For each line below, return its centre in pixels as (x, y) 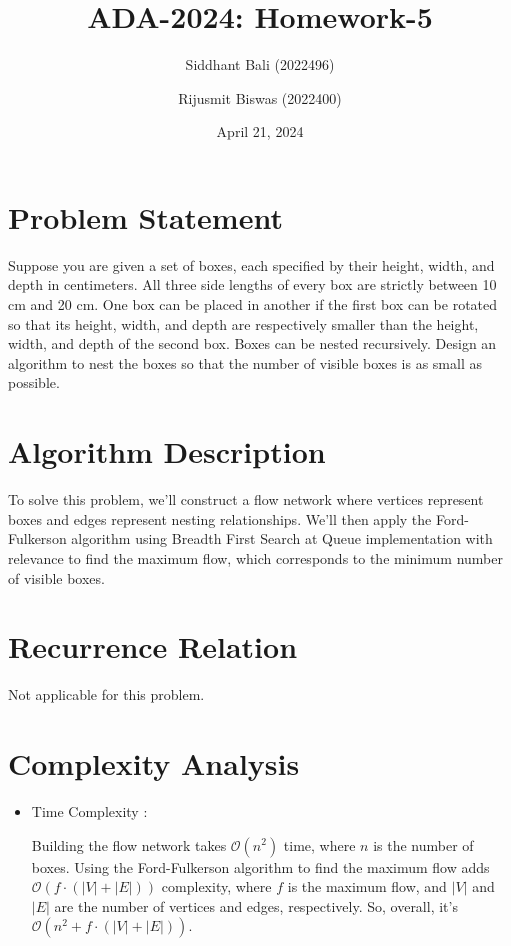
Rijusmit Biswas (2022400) (260, 97)
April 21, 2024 (260, 131)
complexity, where (216, 886)
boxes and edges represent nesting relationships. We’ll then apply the (220, 518)
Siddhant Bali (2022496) (260, 64)
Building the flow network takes (129, 844)
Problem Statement (145, 216)
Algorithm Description (167, 451)
